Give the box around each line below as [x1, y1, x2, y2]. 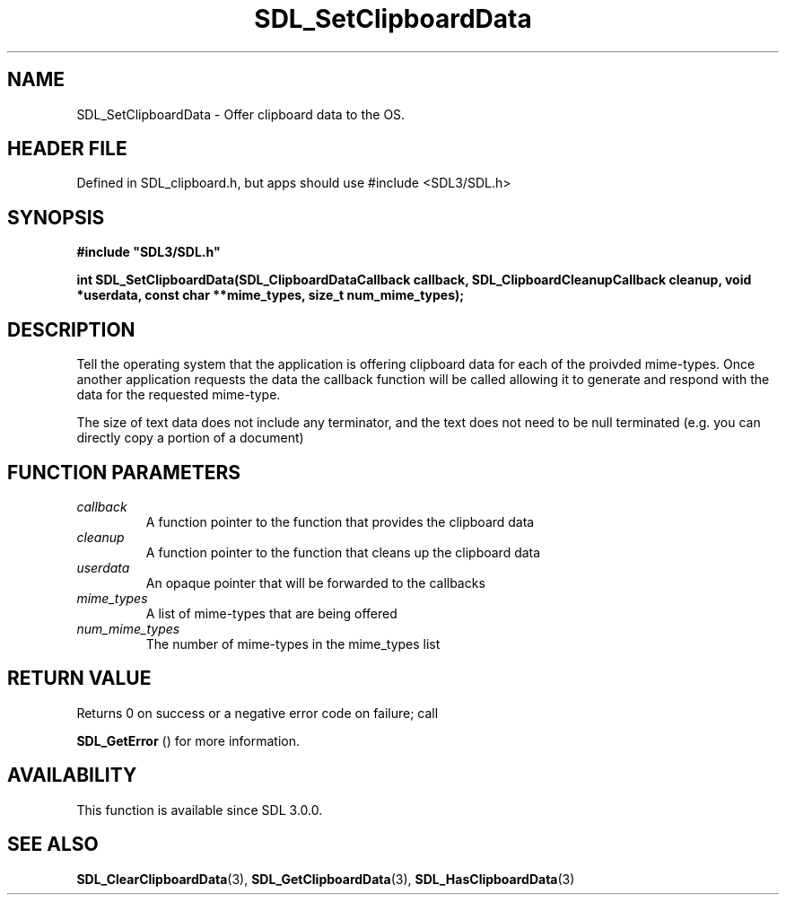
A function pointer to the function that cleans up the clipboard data [145, 544, 541, 560]
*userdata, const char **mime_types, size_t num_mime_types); [76, 287, 465, 303]
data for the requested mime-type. [76, 387, 281, 403]
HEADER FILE [7, 137, 127, 161]
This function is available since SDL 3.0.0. [76, 801, 323, 818]
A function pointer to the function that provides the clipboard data [145, 513, 535, 530]
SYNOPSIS [7, 206, 105, 229]
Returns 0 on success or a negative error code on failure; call [76, 705, 439, 721]
